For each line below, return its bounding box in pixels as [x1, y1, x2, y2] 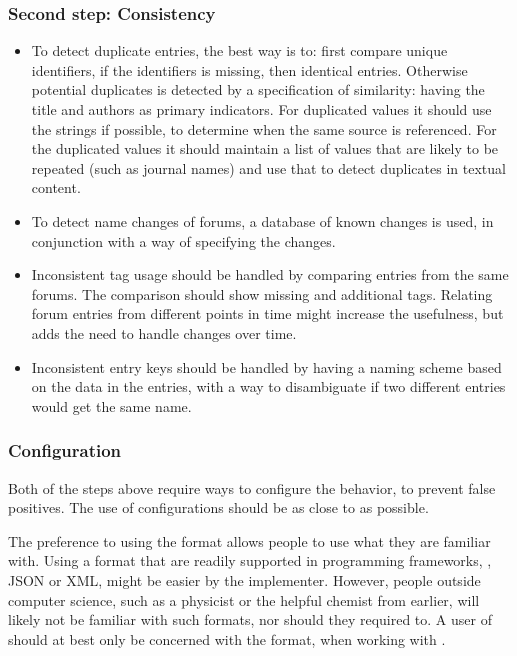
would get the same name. [31, 395, 192, 416]
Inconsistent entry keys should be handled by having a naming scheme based [31, 356, 502, 377]
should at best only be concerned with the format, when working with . [8, 628, 446, 649]
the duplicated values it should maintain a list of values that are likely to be [31, 138, 499, 159]
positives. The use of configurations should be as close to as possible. [8, 497, 429, 518]
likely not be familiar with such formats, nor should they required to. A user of [8, 609, 492, 630]
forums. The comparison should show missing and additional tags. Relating [31, 283, 493, 304]
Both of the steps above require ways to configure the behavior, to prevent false [8, 477, 496, 498]
